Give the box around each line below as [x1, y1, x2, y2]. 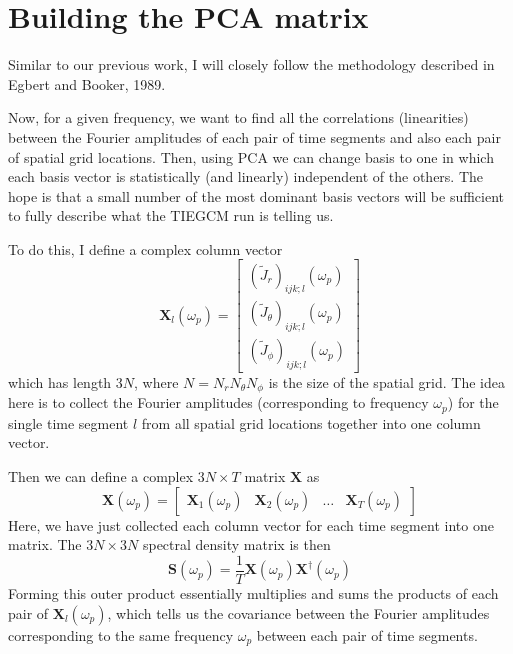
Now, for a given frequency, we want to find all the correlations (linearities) [8, 107, 469, 128]
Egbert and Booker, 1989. [8, 73, 166, 94]
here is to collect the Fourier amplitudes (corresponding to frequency [8, 392, 429, 413]
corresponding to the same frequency [8, 624, 234, 645]
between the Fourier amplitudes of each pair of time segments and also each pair [8, 126, 501, 147]
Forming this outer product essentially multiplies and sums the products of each [8, 582, 499, 603]
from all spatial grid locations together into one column [141, 412, 481, 433]
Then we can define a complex [8, 466, 194, 487]
